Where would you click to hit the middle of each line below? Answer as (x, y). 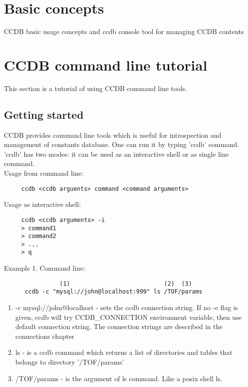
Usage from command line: (44, 173)
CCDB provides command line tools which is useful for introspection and (113, 135)
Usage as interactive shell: (43, 204)
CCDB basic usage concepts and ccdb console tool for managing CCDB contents (124, 31)
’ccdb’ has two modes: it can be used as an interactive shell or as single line (116, 154)
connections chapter (45, 336)
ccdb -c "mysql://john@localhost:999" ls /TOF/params (114, 292)
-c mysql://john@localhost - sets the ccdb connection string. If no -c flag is (127, 307)
